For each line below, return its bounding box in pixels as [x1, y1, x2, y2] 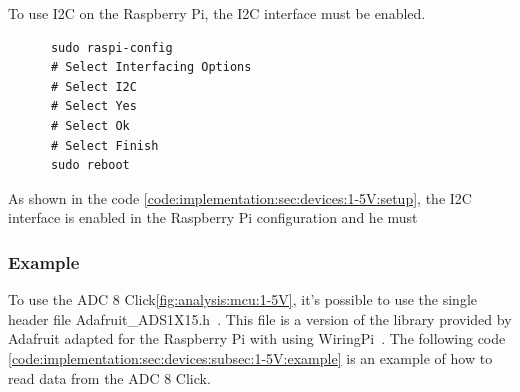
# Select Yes [50, 99, 137, 114]
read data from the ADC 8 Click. [8, 367, 211, 388]
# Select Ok [50, 118, 130, 133]
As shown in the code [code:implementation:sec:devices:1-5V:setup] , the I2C [8, 187, 472, 208]
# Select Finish [50, 138, 159, 153]
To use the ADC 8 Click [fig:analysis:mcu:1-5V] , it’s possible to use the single [8, 289, 478, 310]
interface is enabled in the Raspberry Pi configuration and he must [8, 207, 418, 228]
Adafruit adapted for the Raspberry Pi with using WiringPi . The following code [8, 328, 506, 349]
